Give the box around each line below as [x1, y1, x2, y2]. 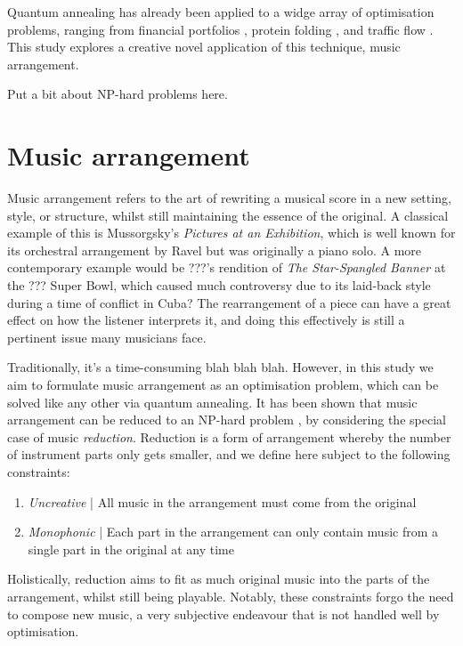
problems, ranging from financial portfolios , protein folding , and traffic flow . [7, 20, 434, 38]
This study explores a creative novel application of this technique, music [7, 37, 401, 56]
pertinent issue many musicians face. [7, 327, 207, 346]
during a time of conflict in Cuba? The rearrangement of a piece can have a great [7, 293, 451, 311]
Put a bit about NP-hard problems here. [7, 85, 228, 103]
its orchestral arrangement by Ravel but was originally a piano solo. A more [7, 240, 422, 259]
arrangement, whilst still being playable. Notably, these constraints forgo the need [7, 586, 454, 605]
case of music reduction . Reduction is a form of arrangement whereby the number [7, 427, 451, 446]
